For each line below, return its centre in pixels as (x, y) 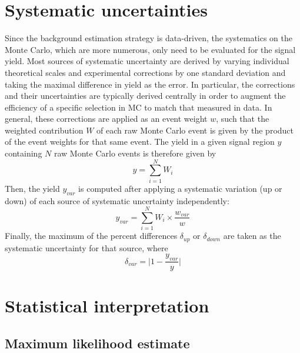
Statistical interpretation (107, 306)
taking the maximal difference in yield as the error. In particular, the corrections (150, 84)
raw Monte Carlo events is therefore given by (135, 153)
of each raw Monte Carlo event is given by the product (195, 130)
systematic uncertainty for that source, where (86, 247)
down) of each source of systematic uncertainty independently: (117, 200)
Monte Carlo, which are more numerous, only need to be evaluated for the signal (150, 49)
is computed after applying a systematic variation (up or (180, 188)
